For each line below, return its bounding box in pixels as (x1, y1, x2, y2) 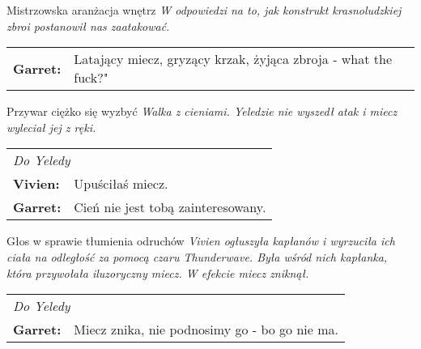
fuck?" (74, 68, 108, 87)
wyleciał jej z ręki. (6, 118, 96, 135)
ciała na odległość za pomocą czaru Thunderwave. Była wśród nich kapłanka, (6, 248, 388, 265)
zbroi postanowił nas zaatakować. (6, 17, 170, 34)
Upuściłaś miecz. (74, 174, 168, 194)
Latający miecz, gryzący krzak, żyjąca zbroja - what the (74, 49, 393, 69)
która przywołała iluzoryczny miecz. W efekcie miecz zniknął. (6, 264, 309, 281)
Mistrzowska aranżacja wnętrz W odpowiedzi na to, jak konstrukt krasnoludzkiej (6, 2, 402, 18)
